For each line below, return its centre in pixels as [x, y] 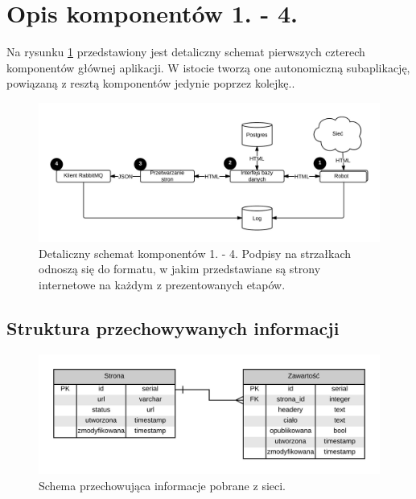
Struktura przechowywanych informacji [173, 327]
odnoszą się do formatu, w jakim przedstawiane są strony [180, 269]
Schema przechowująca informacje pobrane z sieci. [163, 486]
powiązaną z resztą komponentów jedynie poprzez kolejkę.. [151, 83]
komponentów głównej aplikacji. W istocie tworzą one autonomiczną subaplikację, [208, 67]
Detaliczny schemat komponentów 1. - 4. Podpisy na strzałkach [195, 253]
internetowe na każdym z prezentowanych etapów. [162, 284]
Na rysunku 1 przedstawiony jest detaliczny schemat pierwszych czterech [186, 52]
